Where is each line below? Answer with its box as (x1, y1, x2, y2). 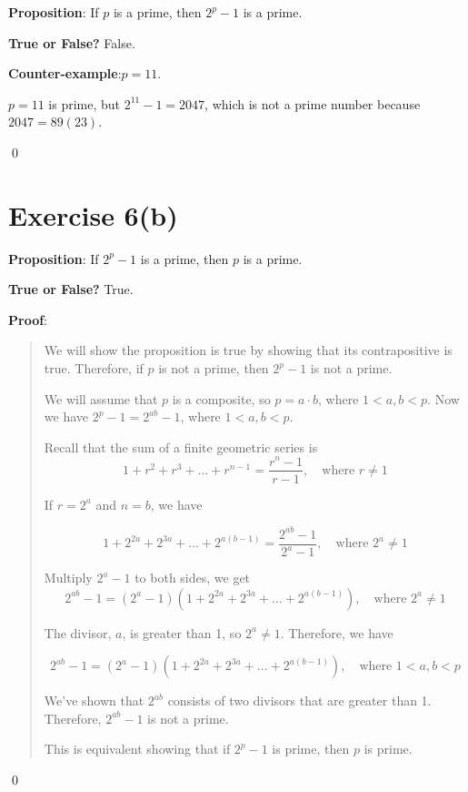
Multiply (44, 568, 93, 587)
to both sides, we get (134, 568, 251, 587)
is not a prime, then (158, 359, 269, 378)
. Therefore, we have (280, 623, 393, 642)
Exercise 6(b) (8, 196, 178, 233)
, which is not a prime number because (204, 94, 421, 113)
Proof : (8, 310, 48, 329)
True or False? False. (8, 33, 135, 52)
